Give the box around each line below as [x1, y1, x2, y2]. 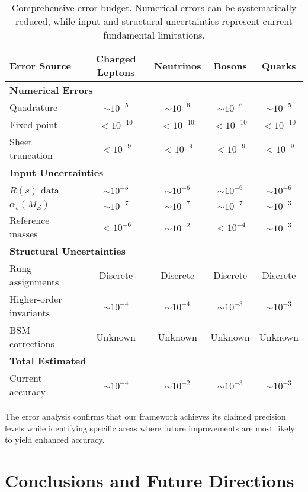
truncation [9, 148, 53, 162]
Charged [95, 52, 136, 65]
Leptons [97, 65, 135, 79]
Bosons [213, 58, 247, 72]
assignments [9, 275, 59, 288]
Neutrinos [153, 58, 201, 72]
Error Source [9, 58, 72, 72]
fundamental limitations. [103, 28, 205, 42]
